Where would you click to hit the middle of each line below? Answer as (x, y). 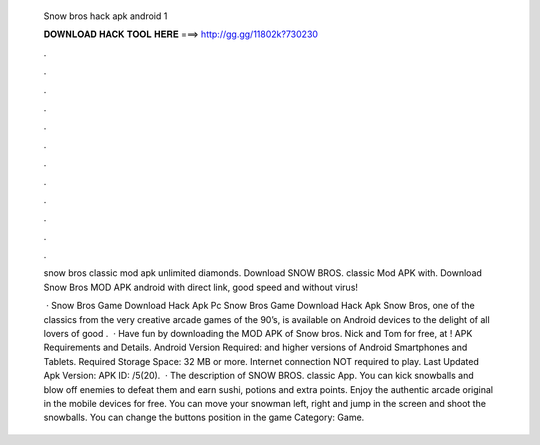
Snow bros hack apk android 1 (105, 16)
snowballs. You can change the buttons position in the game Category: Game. (204, 417)
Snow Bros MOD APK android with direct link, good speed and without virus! (201, 287)
